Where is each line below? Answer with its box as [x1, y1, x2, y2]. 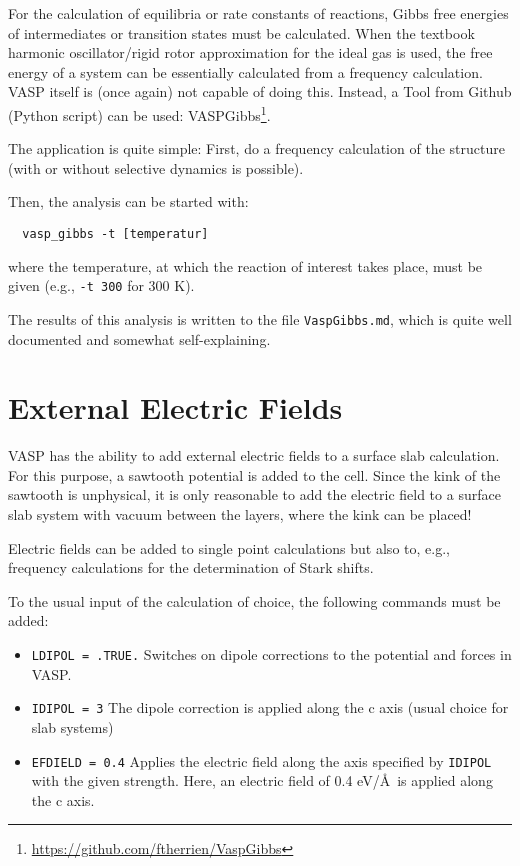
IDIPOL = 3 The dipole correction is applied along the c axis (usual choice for [31, 697, 509, 718]
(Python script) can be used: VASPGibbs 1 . [8, 101, 271, 125]
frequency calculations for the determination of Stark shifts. [8, 557, 374, 578]
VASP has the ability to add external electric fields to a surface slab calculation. [8, 445, 500, 466]
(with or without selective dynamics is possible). [8, 157, 304, 178]
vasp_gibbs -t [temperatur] [22, 227, 209, 241]
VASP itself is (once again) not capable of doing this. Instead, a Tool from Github [8, 81, 512, 102]
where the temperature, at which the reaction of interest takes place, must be [8, 255, 483, 276]
